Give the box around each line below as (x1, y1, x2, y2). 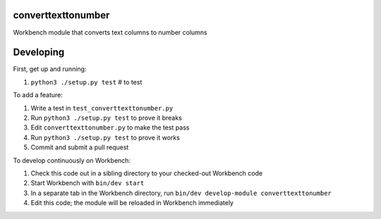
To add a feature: (13, 91, 64, 99)
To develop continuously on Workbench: (13, 156, 131, 165)
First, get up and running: (13, 65, 87, 73)
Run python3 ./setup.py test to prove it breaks (30, 113, 183, 122)
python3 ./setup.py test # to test (30, 77, 143, 86)
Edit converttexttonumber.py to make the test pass (30, 123, 190, 132)
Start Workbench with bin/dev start (30, 179, 145, 187)
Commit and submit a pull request (30, 143, 129, 151)
